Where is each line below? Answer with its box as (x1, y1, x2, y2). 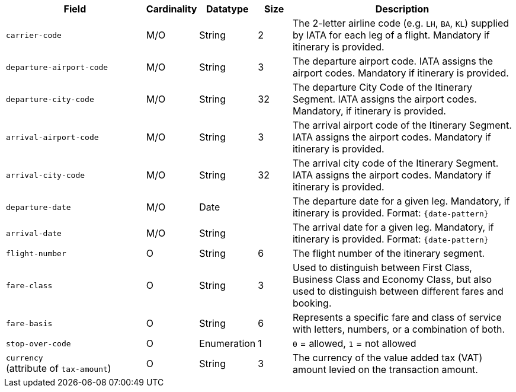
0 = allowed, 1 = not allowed (292, 337, 416, 349)
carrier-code (6, 30, 62, 40)
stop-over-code (6, 339, 71, 348)
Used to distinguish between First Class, (292, 262, 472, 273)
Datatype (206, 3, 249, 15)
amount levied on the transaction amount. (292, 364, 478, 375)
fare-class (6, 281, 53, 290)
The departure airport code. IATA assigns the (292, 55, 493, 67)
